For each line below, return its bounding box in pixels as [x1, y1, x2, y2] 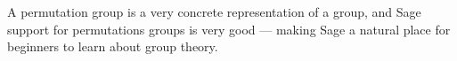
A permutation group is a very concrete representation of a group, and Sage [7, 3, 421, 20]
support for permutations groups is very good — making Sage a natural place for [7, 19, 451, 38]
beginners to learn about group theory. [7, 37, 218, 56]
